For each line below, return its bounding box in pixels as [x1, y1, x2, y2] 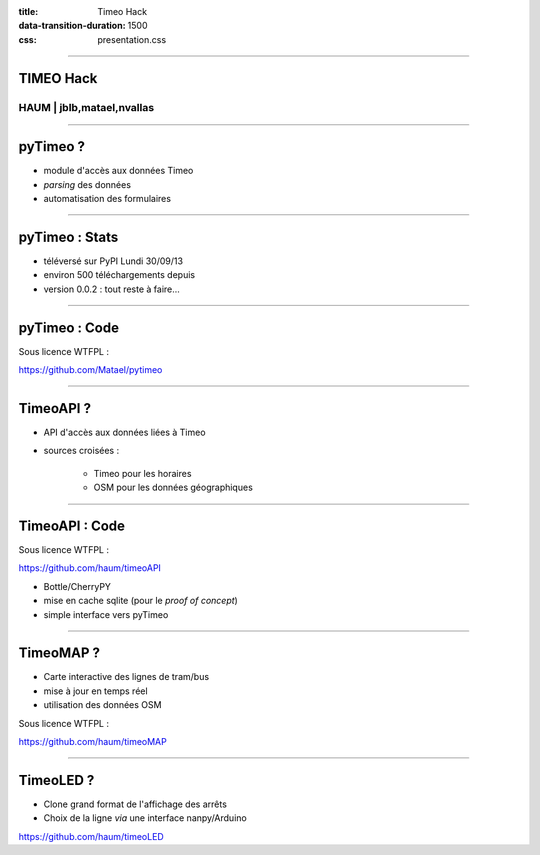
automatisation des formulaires [43, 193, 172, 205]
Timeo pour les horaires [93, 467, 192, 479]
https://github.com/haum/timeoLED [18, 830, 164, 842]
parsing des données [43, 178, 132, 190]
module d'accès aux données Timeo [43, 165, 194, 177]
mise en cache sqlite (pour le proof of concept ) [43, 595, 239, 607]
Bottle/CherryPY [43, 580, 112, 592]
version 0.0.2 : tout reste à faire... [43, 283, 180, 295]
